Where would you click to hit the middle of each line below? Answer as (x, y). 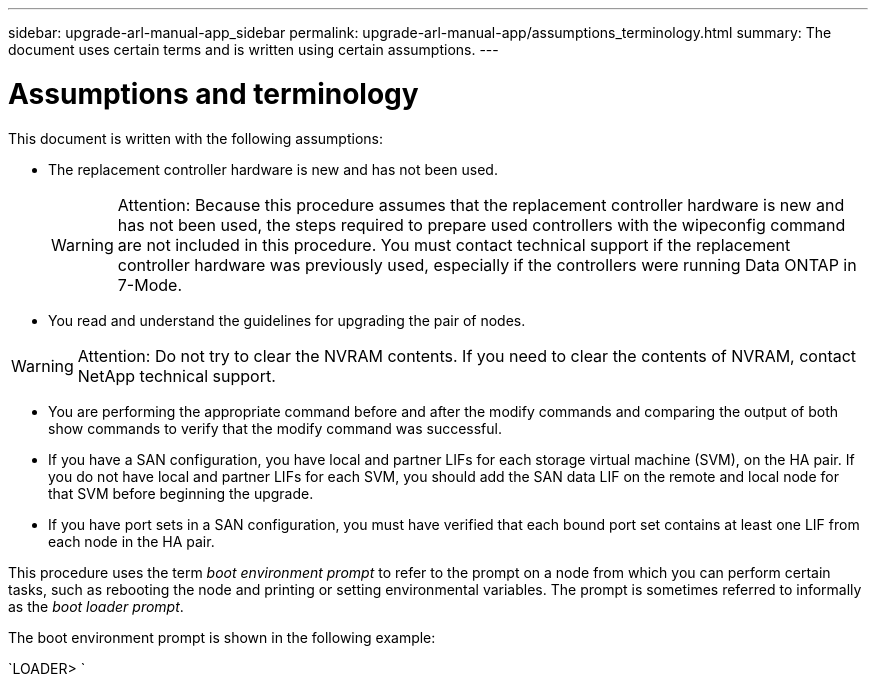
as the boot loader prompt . (96, 606)
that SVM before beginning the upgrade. (181, 493)
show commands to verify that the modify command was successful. (275, 428)
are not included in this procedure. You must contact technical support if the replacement (454, 244)
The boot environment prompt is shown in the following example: (222, 637)
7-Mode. (150, 284)
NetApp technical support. (176, 375)
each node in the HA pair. (131, 541)
